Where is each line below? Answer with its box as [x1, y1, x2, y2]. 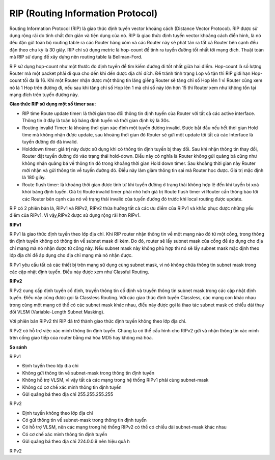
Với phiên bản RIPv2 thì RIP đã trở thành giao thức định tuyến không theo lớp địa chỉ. [9, 318, 187, 324]
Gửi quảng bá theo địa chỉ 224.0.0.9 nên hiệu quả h [22, 438, 130, 445]
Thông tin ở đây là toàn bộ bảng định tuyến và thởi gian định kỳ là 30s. [22, 118, 170, 124]
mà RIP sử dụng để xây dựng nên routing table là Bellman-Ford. [9, 54, 143, 60]
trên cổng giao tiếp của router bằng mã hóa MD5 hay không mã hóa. [9, 335, 153, 341]
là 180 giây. [22, 175, 46, 181]
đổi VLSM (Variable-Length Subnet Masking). [9, 309, 105, 315]
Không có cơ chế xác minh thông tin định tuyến [22, 384, 122, 390]
